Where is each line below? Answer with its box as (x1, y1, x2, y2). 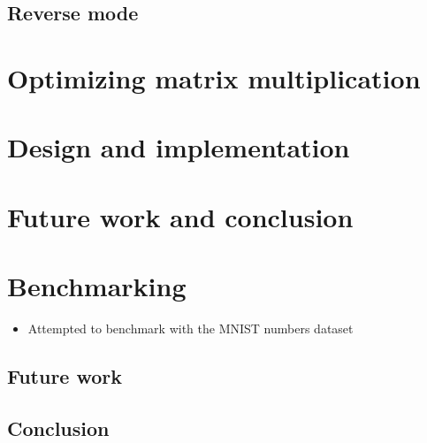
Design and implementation (7, 129, 350, 165)
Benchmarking (7, 268, 187, 304)
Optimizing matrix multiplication (7, 59, 421, 95)
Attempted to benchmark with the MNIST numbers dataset (27, 319, 354, 338)
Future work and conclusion (7, 198, 354, 234)
